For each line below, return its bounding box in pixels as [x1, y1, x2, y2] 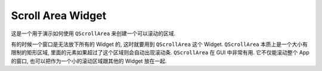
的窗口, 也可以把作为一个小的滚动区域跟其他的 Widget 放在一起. [11, 57, 167, 64]
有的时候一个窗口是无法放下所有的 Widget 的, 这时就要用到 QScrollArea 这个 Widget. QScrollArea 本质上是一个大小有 [11, 41, 308, 48]
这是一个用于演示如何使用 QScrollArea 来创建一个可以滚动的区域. [11, 30, 176, 37]
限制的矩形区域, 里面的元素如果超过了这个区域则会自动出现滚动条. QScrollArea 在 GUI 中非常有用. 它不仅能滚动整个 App [11, 49, 309, 56]
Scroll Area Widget [11, 9, 107, 22]
